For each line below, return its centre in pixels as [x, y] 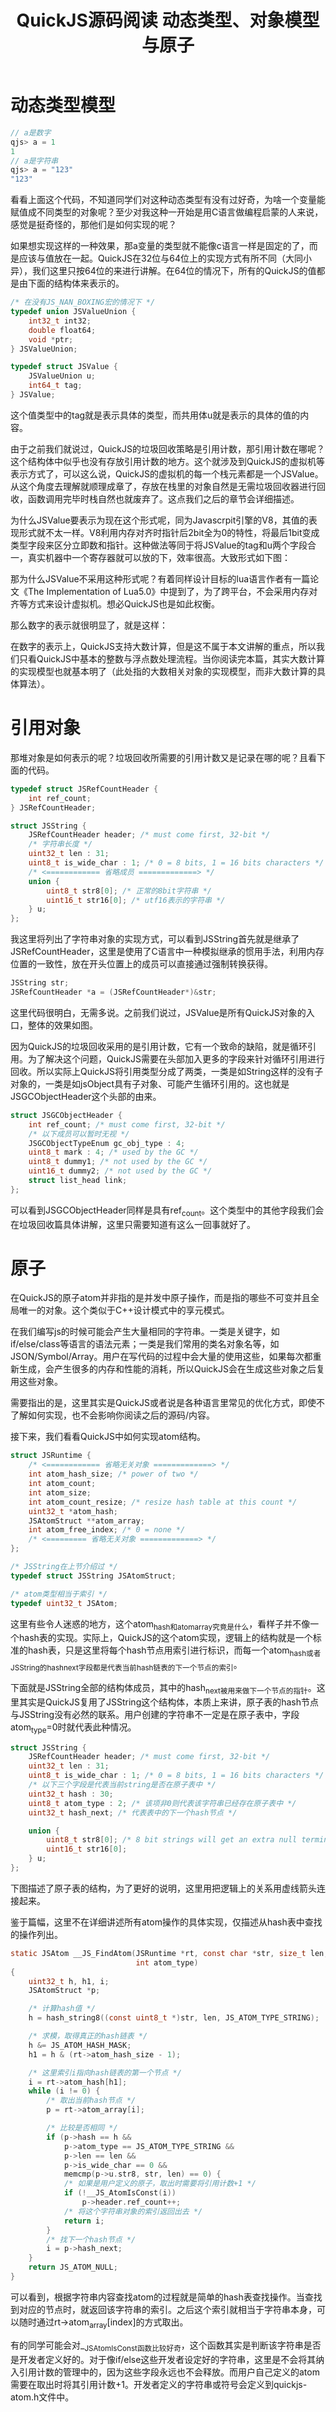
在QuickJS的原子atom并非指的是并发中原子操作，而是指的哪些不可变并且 [160, 1298]
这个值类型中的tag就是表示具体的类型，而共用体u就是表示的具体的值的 [155, 415]
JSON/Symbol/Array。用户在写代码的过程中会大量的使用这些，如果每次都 [161, 1357]
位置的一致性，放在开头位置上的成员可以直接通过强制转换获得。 [141, 964]
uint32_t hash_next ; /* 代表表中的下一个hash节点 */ [133, 1812]
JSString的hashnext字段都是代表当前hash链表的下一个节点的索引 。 [126, 1666]
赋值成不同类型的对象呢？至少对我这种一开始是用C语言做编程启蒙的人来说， [167, 212]
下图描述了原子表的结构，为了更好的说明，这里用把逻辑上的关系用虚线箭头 [163, 1888]
